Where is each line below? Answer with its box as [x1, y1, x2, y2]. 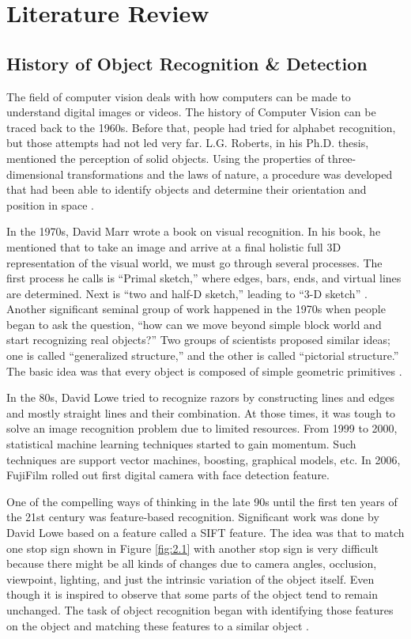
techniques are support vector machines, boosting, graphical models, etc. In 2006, [6, 451, 401, 467]
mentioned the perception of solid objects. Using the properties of [6, 149, 324, 166]
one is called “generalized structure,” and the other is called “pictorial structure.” [6, 347, 399, 364]
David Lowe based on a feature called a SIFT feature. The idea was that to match [6, 524, 405, 541]
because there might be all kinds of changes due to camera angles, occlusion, [6, 555, 377, 572]
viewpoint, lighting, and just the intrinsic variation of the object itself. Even [6, 570, 375, 587]
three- [327, 149, 356, 166]
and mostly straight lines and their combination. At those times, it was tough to [6, 404, 396, 421]
